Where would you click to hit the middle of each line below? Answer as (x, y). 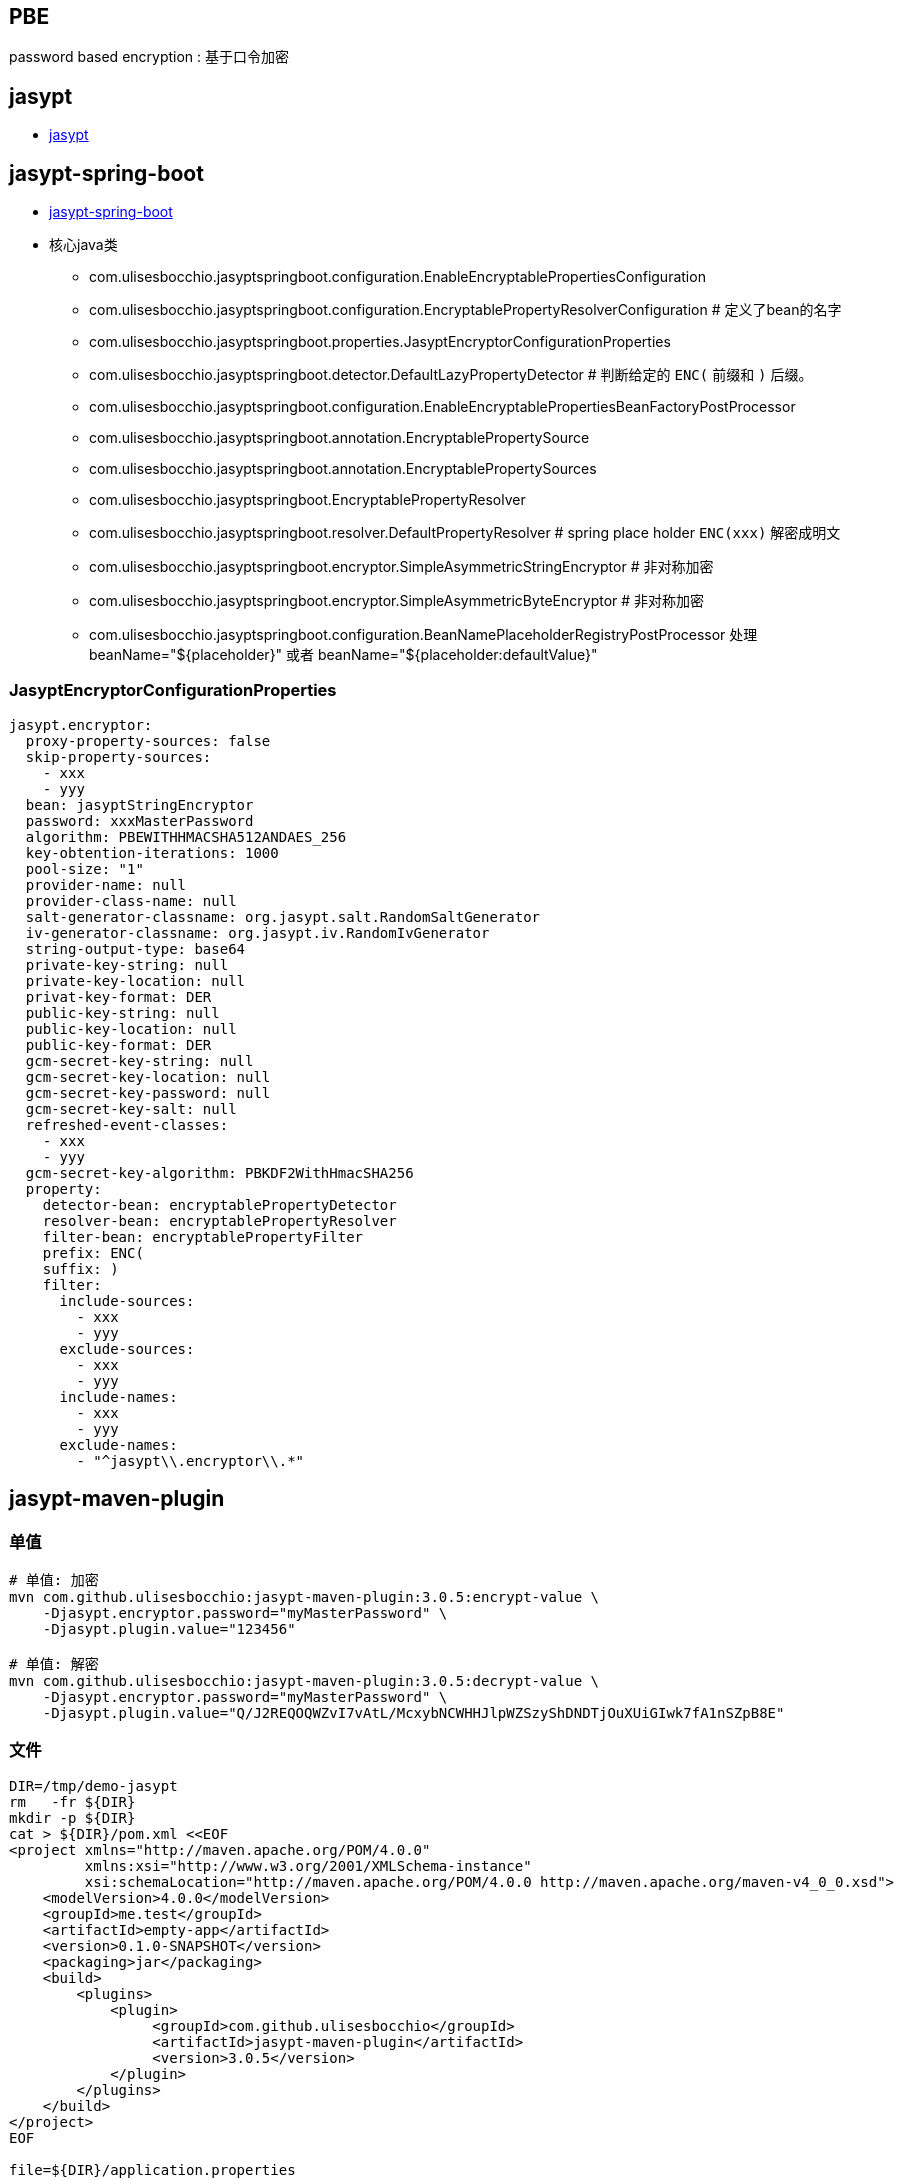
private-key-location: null (135, 980)
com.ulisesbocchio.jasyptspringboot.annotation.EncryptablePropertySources (343, 469)
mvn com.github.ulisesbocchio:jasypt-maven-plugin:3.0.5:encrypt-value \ (304, 1597)
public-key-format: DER (118, 1044)
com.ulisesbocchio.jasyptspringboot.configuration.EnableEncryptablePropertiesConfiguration (397, 277)
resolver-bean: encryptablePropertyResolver (219, 1220)
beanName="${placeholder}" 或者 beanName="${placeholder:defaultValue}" (343, 655)
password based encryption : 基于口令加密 (149, 57)
